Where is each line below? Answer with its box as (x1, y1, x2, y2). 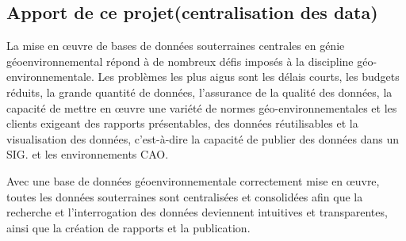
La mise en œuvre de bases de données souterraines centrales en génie (6, 37, 345, 54)
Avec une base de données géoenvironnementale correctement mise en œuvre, (6, 172, 380, 189)
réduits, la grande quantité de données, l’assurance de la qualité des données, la (6, 83, 393, 100)
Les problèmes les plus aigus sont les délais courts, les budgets (98, 68, 400, 85)
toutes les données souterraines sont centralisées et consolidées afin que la (6, 188, 363, 205)
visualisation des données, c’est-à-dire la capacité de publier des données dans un (6, 130, 399, 147)
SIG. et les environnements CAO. (6, 146, 169, 163)
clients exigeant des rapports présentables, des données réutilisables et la (6, 115, 358, 132)
